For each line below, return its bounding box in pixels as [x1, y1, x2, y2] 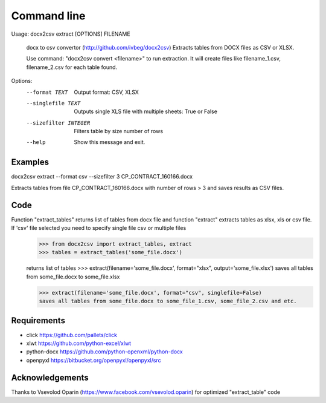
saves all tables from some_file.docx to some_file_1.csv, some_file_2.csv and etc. [39, 298, 297, 305]
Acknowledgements [11, 372, 89, 382]
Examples [11, 157, 50, 168]
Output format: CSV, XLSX [74, 88, 139, 96]
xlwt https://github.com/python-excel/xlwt [26, 339, 132, 347]
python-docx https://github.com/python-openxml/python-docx [26, 348, 184, 355]
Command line [11, 9, 86, 22]
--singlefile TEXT [26, 100, 81, 106]
